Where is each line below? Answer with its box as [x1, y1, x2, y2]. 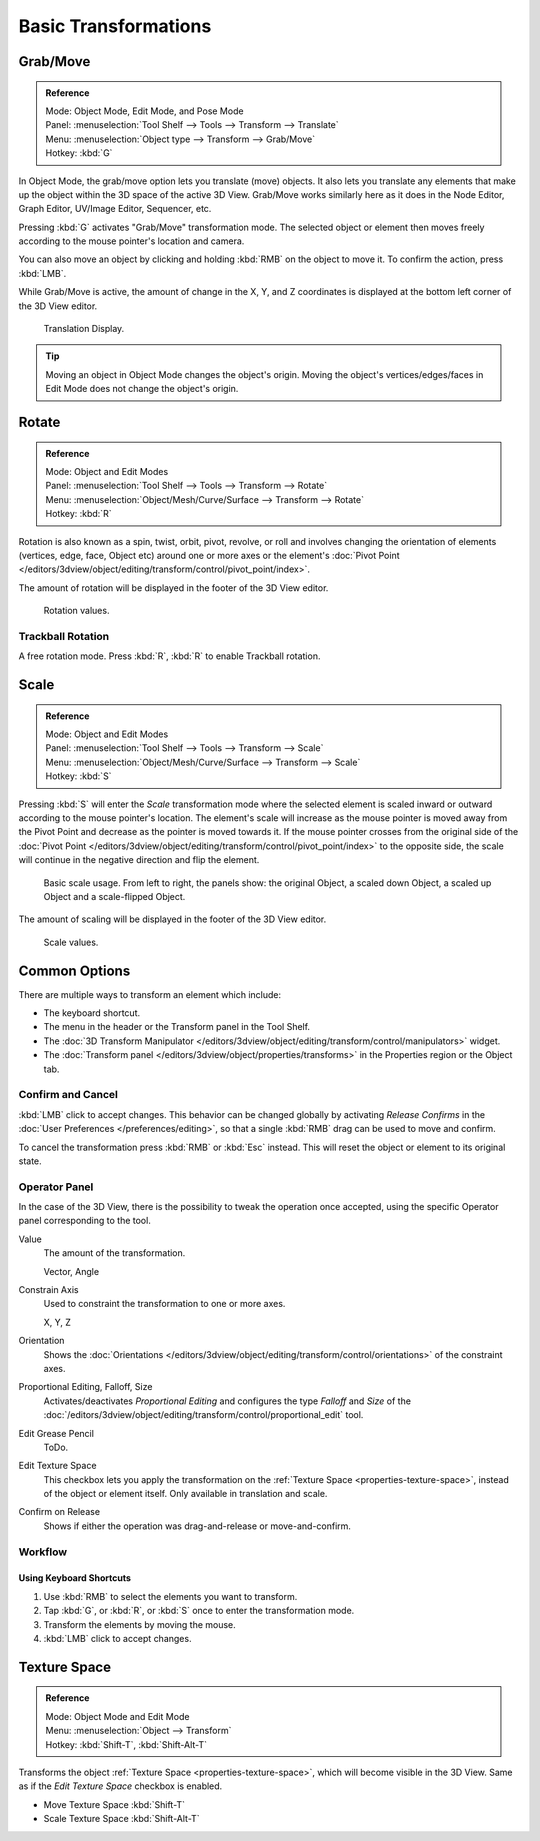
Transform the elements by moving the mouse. [43, 1618, 237, 1630]
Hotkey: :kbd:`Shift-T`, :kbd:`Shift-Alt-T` [45, 1738, 208, 1750]
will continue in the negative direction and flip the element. [18, 854, 260, 866]
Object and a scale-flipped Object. [43, 890, 186, 902]
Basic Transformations [18, 15, 212, 37]
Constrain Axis [18, 1284, 79, 1296]
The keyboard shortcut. [43, 1007, 141, 1019]
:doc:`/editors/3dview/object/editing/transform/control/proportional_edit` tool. [43, 1409, 364, 1421]
